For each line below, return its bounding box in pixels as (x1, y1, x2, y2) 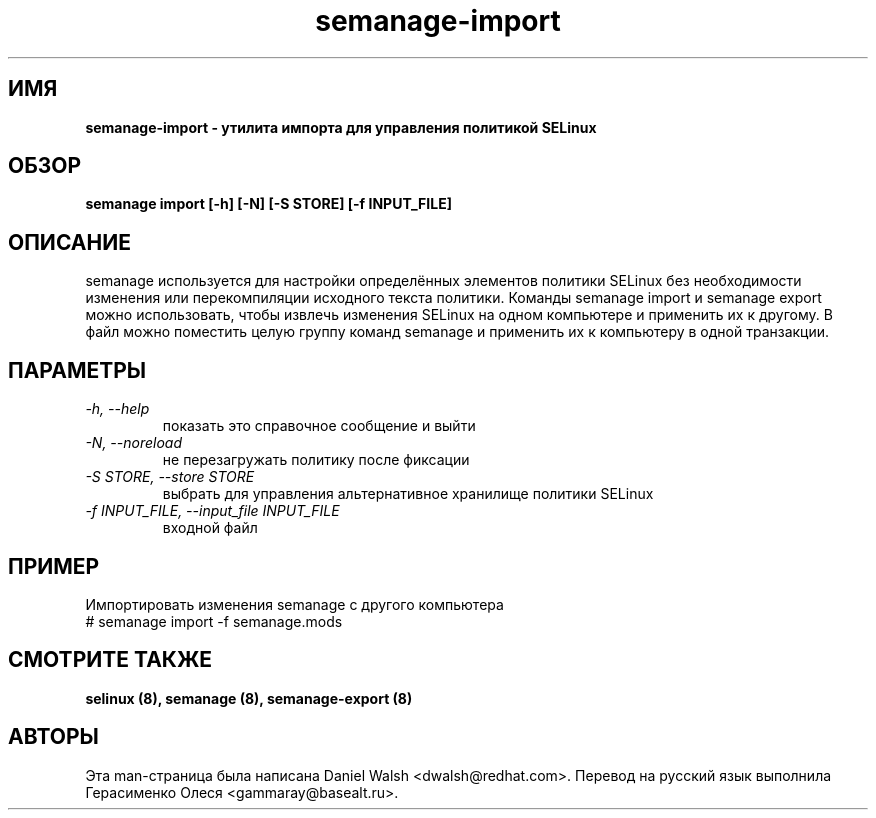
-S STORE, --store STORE (85, 468, 255, 486)
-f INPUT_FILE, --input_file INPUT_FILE (85, 502, 340, 520)
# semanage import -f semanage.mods (85, 612, 343, 630)
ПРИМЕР (8, 553, 100, 579)
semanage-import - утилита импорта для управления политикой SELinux (85, 118, 597, 136)
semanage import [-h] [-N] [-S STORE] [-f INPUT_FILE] (85, 195, 452, 213)
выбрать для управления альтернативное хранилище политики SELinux (162, 485, 654, 503)
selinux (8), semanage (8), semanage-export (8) (85, 689, 413, 707)
